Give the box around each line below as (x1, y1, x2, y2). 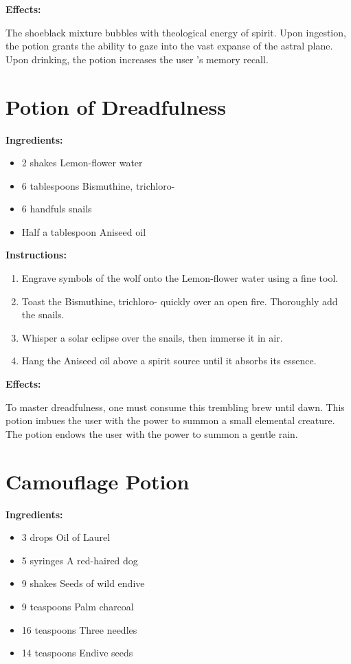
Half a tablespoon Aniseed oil (21, 224, 146, 239)
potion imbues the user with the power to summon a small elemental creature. (5, 413, 335, 428)
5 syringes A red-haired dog (21, 553, 138, 567)
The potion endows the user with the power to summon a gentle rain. (5, 426, 298, 441)
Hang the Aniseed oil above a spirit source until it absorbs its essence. (21, 353, 317, 368)
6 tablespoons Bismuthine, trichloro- (21, 178, 175, 192)
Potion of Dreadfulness (5, 92, 227, 120)
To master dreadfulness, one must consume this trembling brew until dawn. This (5, 399, 345, 414)
